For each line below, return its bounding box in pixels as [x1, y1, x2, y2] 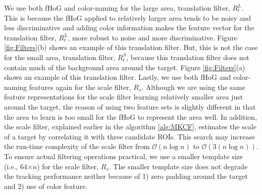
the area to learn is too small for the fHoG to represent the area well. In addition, [4, 111, 257, 122]
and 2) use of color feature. [4, 180, 88, 191]
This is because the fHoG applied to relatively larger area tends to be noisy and [4, 12, 251, 23]
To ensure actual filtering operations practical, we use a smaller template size [4, 151, 243, 161]
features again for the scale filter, [29, 81, 131, 92]
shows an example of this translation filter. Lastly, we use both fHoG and [4, 72, 231, 82]
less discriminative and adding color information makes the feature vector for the [4, 22, 254, 33]
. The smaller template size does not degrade [109, 161, 248, 171]
